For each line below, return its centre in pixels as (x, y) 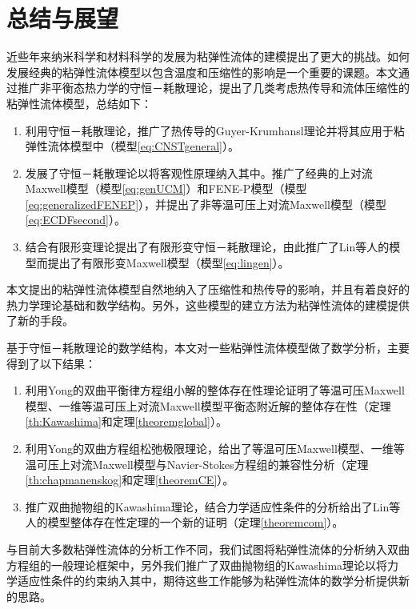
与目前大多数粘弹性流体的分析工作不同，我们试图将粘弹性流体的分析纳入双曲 (208, 549)
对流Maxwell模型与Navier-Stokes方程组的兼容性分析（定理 (219, 464)
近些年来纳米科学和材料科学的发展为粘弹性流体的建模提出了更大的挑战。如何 (208, 56)
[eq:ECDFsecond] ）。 (75, 220)
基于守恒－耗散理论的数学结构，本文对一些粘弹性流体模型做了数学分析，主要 (208, 348)
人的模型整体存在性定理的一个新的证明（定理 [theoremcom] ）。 (184, 522)
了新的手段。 (40, 321)
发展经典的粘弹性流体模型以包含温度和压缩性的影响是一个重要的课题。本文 (202, 72)
